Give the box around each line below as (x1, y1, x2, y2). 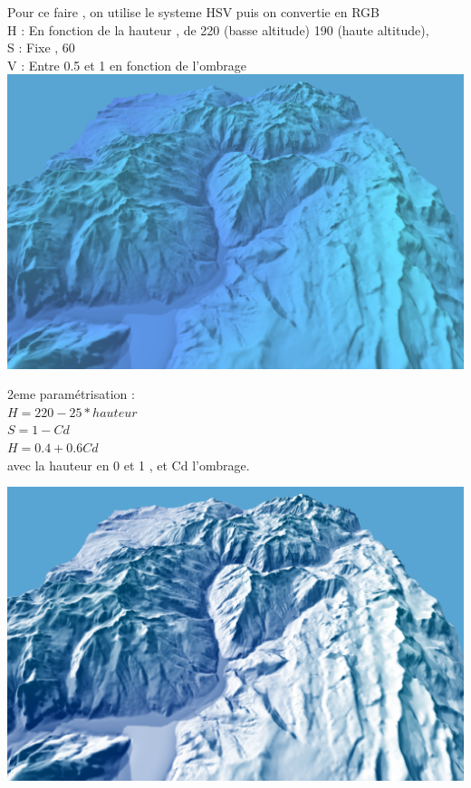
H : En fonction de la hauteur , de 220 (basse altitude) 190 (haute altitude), (7, 20, 429, 39)
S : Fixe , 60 (7, 38, 75, 57)
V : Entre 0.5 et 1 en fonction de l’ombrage (7, 55, 246, 74)
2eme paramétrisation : (7, 385, 135, 403)
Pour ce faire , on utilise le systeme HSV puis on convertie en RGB (7, 3, 380, 21)
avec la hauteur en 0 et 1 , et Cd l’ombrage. (7, 455, 250, 474)
